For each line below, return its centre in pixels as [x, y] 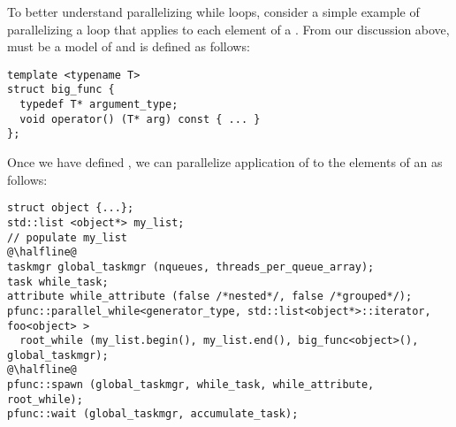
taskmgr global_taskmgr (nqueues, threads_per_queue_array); [191, 267]
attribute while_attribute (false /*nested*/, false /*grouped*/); [210, 297]
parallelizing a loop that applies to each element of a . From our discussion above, [228, 29]
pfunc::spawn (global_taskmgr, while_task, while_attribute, [191, 385]
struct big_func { [61, 90]
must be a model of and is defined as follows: [129, 46]
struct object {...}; [71, 208]
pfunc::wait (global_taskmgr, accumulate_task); [153, 414]
